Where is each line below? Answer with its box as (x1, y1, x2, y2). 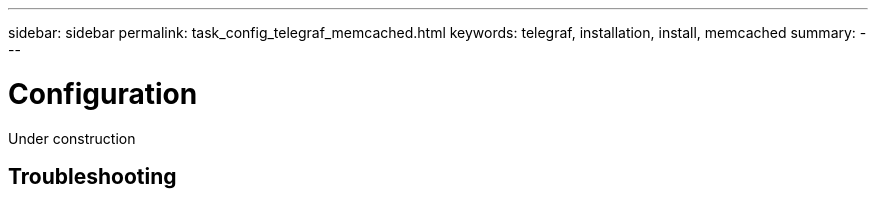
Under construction (8, 129, 136, 147)
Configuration (8, 76, 198, 111)
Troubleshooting (8, 163, 177, 189)
